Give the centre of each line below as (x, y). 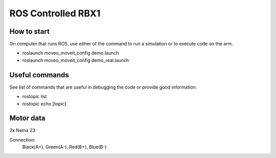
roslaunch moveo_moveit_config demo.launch (71, 53)
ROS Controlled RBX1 (55, 13)
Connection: (22, 140)
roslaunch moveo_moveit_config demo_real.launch (76, 60)
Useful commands (39, 75)
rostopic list (34, 97)
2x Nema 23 (22, 130)
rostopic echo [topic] (44, 104)
